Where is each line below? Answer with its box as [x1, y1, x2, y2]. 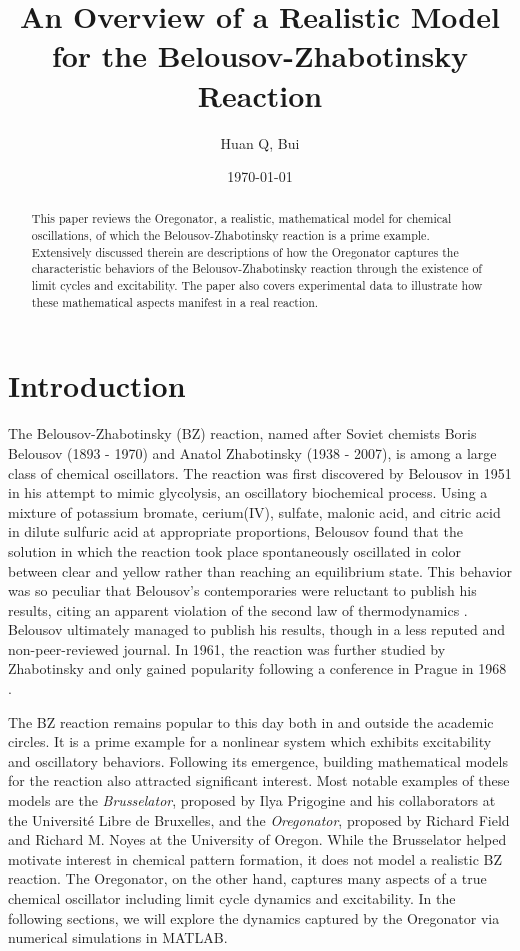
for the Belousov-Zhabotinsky [51, 35, 469, 76]
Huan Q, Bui [220, 132, 300, 153]
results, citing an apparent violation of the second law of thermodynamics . [8, 599, 468, 620]
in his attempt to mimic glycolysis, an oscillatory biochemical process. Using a [8, 482, 488, 503]
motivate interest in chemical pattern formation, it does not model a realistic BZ [8, 848, 503, 869]
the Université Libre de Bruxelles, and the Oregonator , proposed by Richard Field [8, 809, 510, 830]
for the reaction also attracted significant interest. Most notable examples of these [8, 770, 510, 791]
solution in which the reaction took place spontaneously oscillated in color [8, 540, 462, 561]
